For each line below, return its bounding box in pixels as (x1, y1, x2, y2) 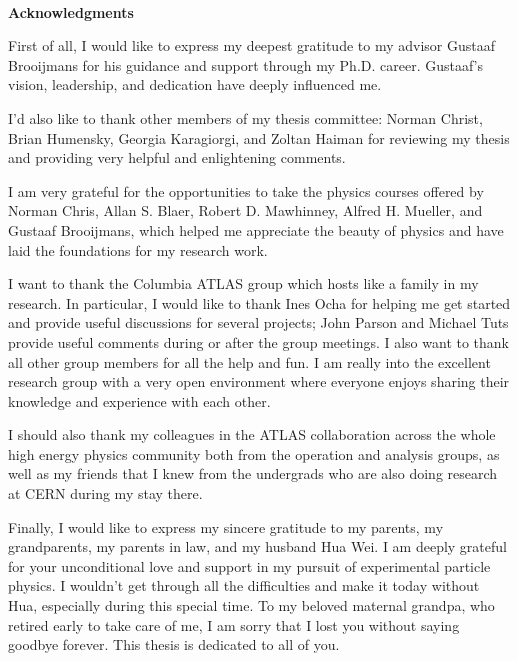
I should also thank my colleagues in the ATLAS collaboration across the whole (8, 424, 496, 445)
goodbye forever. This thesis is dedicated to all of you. (8, 634, 340, 655)
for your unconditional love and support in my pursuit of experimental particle (8, 555, 491, 576)
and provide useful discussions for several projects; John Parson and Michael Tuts (8, 312, 509, 333)
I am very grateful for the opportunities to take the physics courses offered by (8, 180, 484, 201)
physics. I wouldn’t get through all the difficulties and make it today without (8, 575, 480, 596)
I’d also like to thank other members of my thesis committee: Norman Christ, (8, 107, 483, 128)
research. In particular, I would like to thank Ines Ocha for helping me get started (8, 292, 511, 313)
